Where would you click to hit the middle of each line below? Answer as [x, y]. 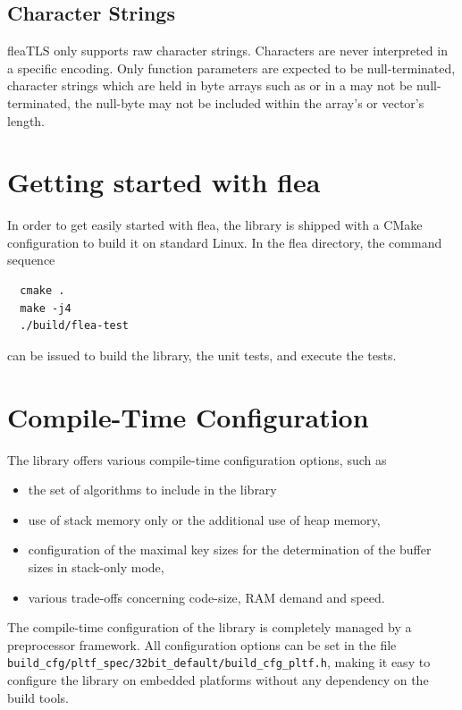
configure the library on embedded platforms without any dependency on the [218, 679]
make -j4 [46, 308]
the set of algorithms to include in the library [152, 490]
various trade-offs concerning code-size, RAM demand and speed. [206, 597]
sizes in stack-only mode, [96, 566]
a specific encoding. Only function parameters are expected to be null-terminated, [231, 68]
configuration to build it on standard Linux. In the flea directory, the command [225, 242]
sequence [31, 260]
